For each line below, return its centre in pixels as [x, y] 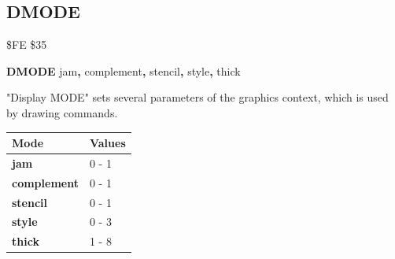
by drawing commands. [62, 112]
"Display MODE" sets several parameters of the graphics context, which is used [197, 97]
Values [107, 143]
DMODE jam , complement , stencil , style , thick [124, 70]
